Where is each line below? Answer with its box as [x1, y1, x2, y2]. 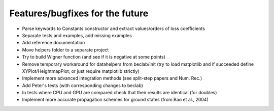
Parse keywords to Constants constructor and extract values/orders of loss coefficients [22, 25, 205, 32]
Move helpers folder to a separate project [22, 46, 109, 53]
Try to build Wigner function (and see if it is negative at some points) [22, 54, 166, 60]
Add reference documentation [22, 40, 85, 46]
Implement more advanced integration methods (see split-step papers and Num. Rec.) [22, 75, 202, 81]
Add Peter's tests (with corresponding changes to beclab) [22, 82, 143, 89]
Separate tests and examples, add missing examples [22, 32, 132, 38]
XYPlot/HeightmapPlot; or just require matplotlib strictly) [22, 68, 140, 74]
